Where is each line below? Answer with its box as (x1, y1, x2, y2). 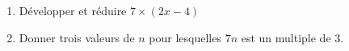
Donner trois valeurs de (19, 29, 135, 45)
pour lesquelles (149, 29, 221, 45)
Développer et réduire (19, 2, 127, 18)
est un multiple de (241, 29, 331, 45)
